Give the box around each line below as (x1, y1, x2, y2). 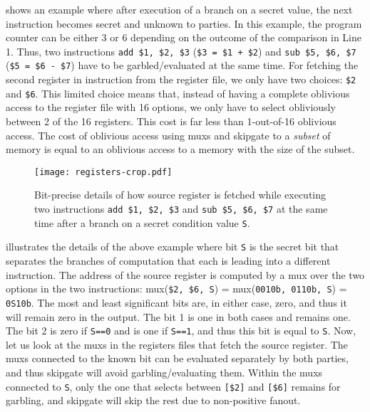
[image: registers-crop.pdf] (34, 167, 173, 177)
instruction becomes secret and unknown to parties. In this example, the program (6, 16, 362, 31)
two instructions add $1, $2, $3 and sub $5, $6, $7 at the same (34, 201, 328, 216)
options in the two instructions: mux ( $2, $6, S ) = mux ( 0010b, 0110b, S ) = (6, 281, 347, 296)
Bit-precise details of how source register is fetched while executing (34, 187, 327, 202)
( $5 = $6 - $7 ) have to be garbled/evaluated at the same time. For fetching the (6, 58, 359, 73)
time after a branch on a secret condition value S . (34, 215, 250, 230)
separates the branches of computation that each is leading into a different (6, 253, 331, 268)
